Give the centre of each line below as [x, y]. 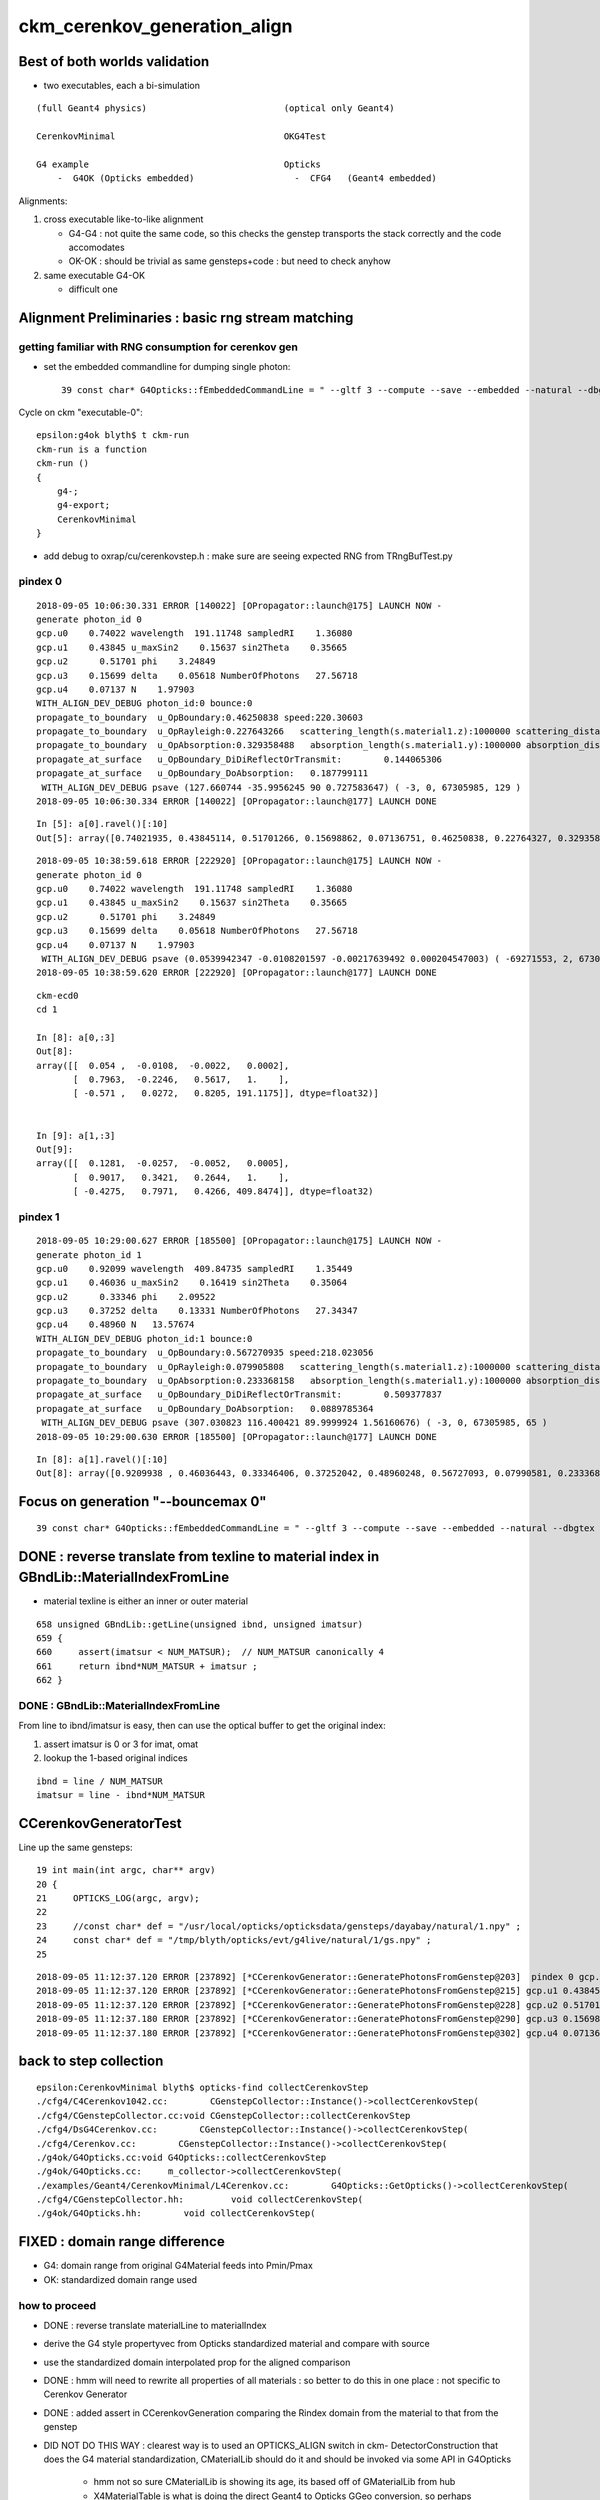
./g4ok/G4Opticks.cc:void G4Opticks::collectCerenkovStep [181, 2157]
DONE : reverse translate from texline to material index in [199, 1556]
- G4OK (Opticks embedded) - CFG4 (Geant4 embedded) [246, 178]
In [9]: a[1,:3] [76, 1135]
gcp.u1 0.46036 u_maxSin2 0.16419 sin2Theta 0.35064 [192, 1283]
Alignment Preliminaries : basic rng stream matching [186, 317]
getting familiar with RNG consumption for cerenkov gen [158, 347]
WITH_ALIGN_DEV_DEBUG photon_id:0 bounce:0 [144, 703]
